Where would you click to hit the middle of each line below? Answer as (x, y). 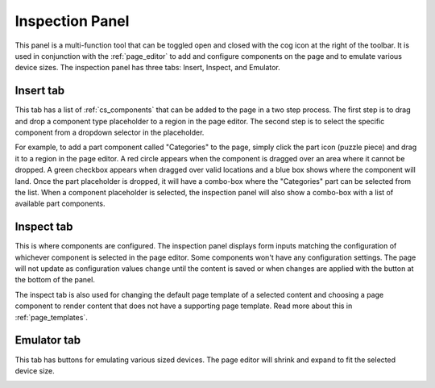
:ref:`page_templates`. (51, 317)
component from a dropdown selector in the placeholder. (110, 132)
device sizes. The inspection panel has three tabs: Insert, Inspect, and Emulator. (148, 68)
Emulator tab (48, 340)
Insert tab (40, 91)
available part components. (60, 204)
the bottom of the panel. (55, 280)
